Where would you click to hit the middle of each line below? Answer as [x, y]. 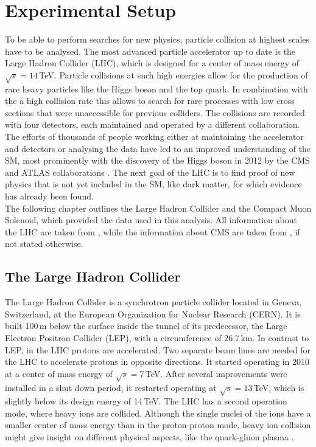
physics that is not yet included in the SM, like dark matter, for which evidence [153, 184]
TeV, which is [279, 387]
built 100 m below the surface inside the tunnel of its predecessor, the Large [146, 326]
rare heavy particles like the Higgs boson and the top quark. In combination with [156, 88]
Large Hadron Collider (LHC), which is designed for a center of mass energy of [152, 63]
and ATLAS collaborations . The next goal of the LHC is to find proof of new [150, 172]
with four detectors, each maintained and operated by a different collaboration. [153, 124]
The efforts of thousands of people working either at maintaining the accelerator [154, 137]
